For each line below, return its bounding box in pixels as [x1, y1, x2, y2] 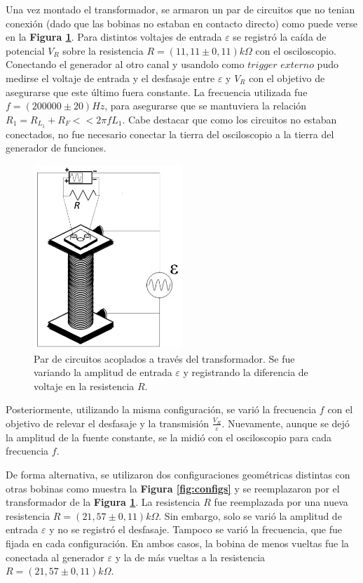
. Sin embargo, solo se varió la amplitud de [158, 508, 342, 523]
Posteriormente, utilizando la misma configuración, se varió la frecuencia [6, 402, 317, 417]
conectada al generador [6, 549, 104, 564]
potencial [6, 43, 45, 58]
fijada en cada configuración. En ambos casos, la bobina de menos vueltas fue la [6, 535, 349, 550]
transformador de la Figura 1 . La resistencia [6, 495, 200, 509]
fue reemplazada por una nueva [214, 495, 348, 509]
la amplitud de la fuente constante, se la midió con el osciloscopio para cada [6, 429, 332, 444]
